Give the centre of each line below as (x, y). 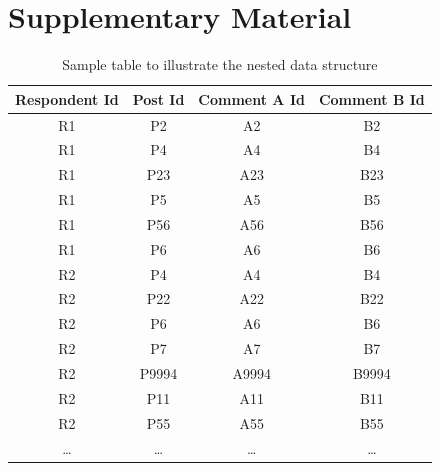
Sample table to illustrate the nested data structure (220, 64)
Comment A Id (251, 98)
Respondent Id (67, 98)
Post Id (158, 98)
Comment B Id (371, 98)
